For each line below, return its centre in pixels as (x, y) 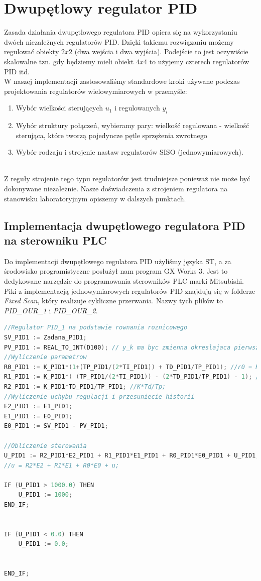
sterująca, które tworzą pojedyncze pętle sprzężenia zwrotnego (111, 135)
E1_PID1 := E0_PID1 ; (38, 416)
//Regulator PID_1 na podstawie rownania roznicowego (96, 328)
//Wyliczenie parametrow (45, 357)
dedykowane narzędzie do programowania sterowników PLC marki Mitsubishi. (124, 281)
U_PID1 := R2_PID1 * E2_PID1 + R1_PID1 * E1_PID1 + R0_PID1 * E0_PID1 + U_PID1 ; (132, 456)
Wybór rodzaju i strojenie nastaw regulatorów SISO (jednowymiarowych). (129, 152)
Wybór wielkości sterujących (59, 108)
